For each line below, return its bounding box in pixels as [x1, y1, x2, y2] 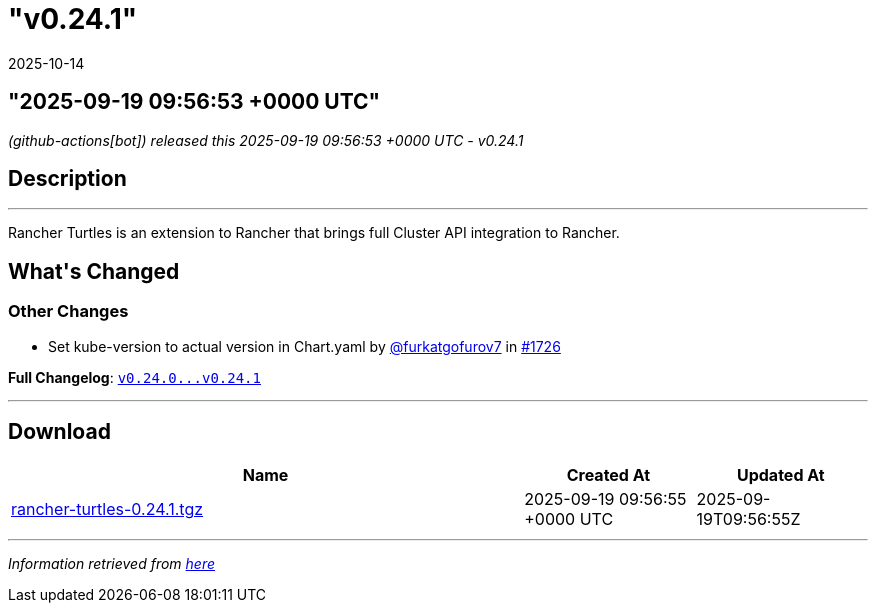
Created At [566, 464, 651, 485]
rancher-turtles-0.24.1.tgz [11, 498, 204, 519]
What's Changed [8, 258, 180, 284]
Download [8, 419, 111, 445]
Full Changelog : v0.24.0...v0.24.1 [8, 368, 261, 386]
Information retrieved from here [8, 554, 216, 572]
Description [8, 166, 127, 192]
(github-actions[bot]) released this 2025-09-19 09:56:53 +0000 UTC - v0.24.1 [8, 131, 524, 149]
